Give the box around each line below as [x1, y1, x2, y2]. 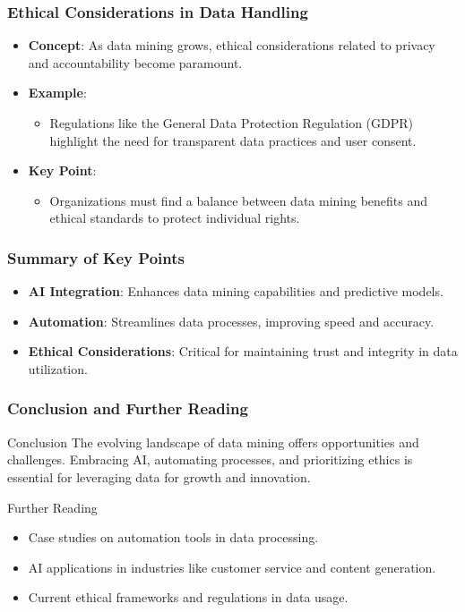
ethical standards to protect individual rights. [49, 208, 300, 227]
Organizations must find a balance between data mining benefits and [49, 191, 428, 209]
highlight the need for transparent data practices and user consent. [49, 131, 417, 149]
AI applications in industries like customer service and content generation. [28, 557, 436, 576]
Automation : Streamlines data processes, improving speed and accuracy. [28, 311, 435, 330]
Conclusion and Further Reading [7, 397, 248, 420]
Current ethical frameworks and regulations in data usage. [28, 588, 349, 607]
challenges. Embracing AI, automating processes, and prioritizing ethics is [7, 450, 413, 469]
